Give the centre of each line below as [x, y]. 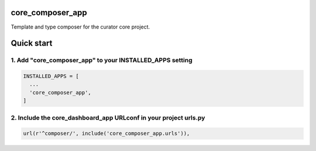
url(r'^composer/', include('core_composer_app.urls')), [107, 134]
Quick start [32, 43]
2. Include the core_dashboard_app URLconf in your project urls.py [108, 118]
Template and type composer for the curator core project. [80, 27]
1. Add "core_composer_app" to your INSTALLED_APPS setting [102, 60]
